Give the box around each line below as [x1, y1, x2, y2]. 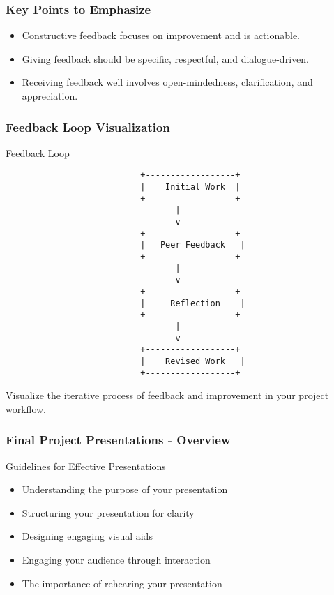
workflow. [6, 401, 46, 416]
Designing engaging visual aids [22, 529, 153, 543]
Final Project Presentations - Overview [6, 431, 231, 449]
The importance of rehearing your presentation [22, 575, 222, 590]
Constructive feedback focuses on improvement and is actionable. [22, 28, 300, 43]
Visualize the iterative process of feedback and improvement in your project [6, 388, 329, 402]
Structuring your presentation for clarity [22, 505, 195, 520]
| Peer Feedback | [140, 240, 245, 250]
